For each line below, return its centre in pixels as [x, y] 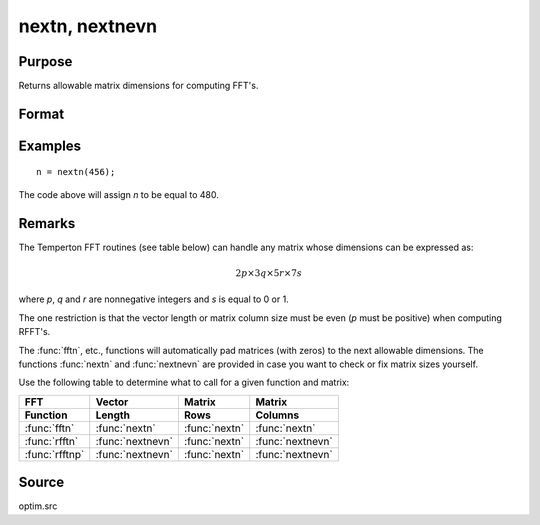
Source [41, 482]
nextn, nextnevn [88, 26]
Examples [50, 145]
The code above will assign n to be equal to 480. [118, 194]
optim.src [38, 506]
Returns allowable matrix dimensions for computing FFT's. [138, 86]
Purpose [45, 61]
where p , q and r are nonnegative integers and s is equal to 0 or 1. [153, 299]
